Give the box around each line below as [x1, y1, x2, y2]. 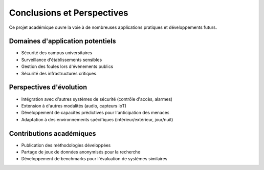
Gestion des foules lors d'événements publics [21, 64, 113, 69]
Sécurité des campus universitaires [21, 50, 92, 56]
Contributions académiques [9, 129, 96, 138]
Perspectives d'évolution [9, 83, 88, 91]
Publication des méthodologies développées [21, 142, 111, 148]
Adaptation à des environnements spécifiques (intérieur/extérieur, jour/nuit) [21, 116, 174, 122]
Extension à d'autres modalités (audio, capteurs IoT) [21, 103, 127, 108]
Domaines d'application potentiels [9, 37, 116, 45]
